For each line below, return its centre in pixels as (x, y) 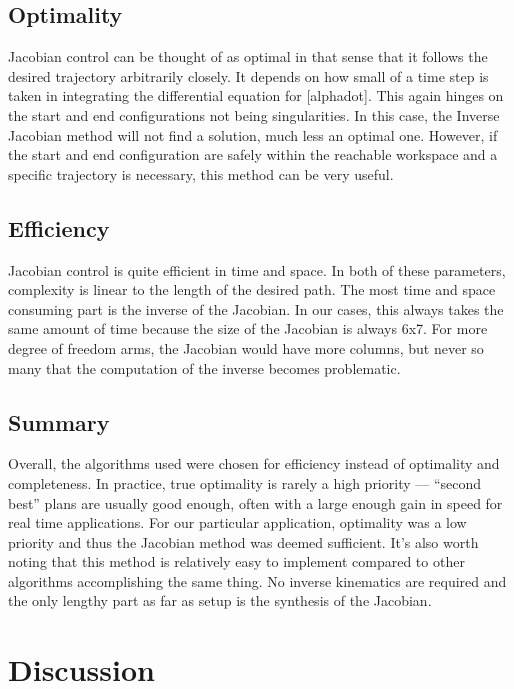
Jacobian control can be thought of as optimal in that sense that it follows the (248, 56)
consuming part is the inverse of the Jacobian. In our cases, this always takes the (256, 308)
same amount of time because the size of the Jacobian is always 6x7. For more (248, 328)
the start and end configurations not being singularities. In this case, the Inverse (254, 114)
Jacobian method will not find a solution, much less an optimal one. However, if (253, 134)
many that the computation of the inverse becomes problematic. (204, 367)
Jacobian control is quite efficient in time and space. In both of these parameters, (257, 269)
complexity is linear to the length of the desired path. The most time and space (252, 289)
